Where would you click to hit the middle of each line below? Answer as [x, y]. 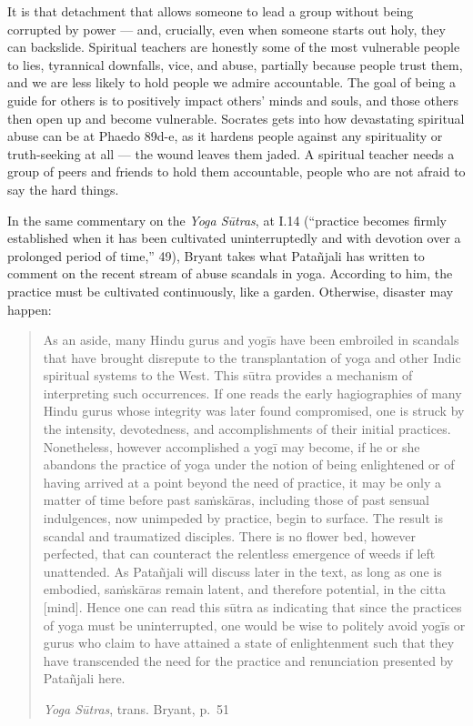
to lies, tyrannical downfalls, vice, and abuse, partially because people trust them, [235, 64]
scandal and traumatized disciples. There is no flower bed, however [229, 535]
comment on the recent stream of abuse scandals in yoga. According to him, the [230, 273]
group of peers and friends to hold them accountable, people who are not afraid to [236, 171]
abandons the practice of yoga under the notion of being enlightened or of [249, 464]
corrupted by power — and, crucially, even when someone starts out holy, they [226, 29]
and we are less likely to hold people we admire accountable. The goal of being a [231, 82]
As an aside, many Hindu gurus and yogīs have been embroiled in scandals [251, 340]
